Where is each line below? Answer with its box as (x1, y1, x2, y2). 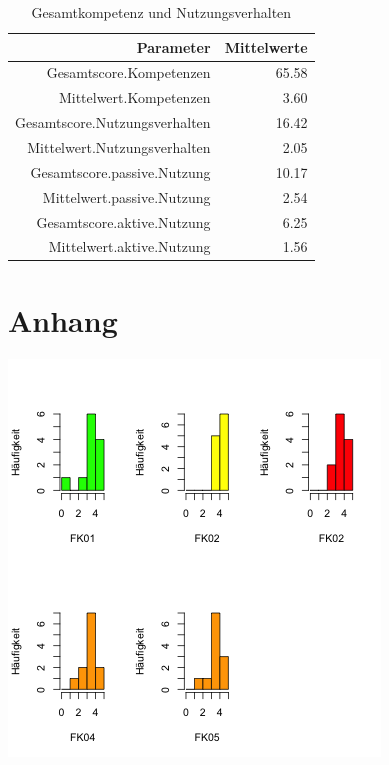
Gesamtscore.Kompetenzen (46, 62, 211, 83)
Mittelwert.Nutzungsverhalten (27, 136, 211, 157)
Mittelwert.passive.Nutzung (42, 186, 211, 207)
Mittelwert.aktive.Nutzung (48, 236, 211, 257)
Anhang (8, 299, 118, 340)
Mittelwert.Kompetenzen (58, 87, 211, 108)
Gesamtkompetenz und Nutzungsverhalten (31, 2, 292, 22)
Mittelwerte (224, 36, 308, 57)
